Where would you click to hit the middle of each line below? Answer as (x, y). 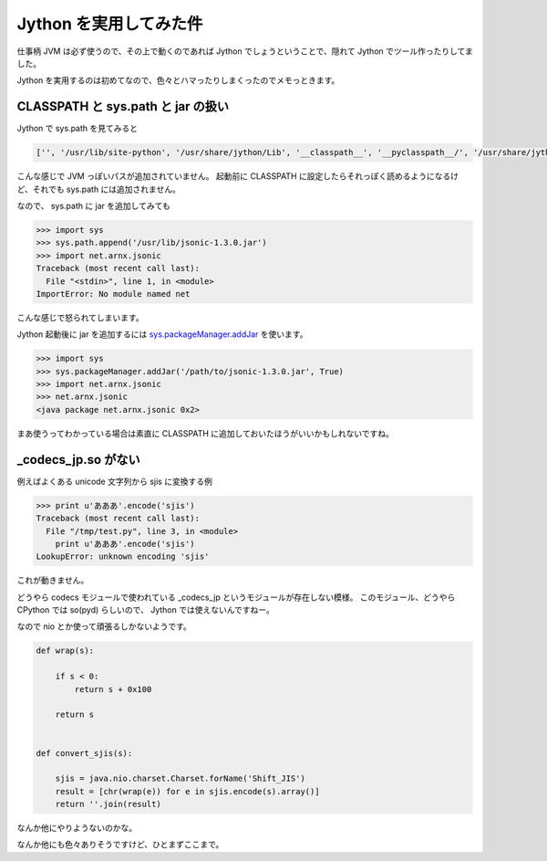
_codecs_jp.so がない (78, 460)
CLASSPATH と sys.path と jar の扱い (123, 106)
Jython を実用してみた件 (110, 24)
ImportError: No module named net (113, 294)
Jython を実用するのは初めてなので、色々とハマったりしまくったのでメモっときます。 (178, 80)
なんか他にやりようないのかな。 (77, 828)
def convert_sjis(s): (84, 753)
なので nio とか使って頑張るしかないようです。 (104, 626)
